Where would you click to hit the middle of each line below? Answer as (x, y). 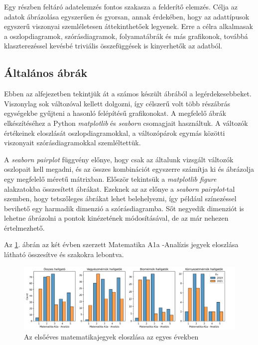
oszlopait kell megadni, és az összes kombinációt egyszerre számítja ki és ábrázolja (129, 169)
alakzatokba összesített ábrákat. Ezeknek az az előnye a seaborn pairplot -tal (120, 188)
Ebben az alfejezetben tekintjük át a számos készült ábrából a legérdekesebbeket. (128, 94)
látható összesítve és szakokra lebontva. (64, 254)
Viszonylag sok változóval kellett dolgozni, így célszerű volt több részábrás (117, 103)
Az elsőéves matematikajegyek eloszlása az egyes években (111, 336)
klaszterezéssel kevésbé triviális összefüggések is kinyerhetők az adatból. (113, 46)
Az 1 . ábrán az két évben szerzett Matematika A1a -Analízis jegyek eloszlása (121, 244)
